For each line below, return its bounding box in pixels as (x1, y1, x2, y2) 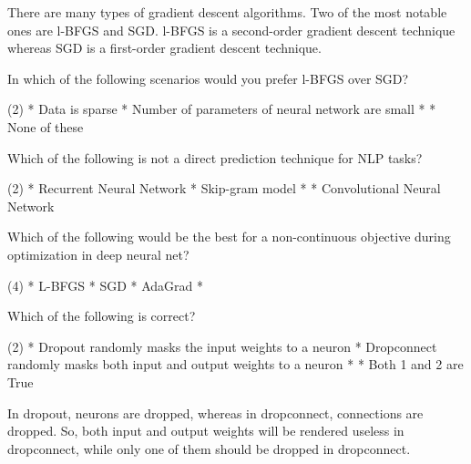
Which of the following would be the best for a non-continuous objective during (7, 227, 451, 246)
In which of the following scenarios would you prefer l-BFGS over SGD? (7, 68, 409, 88)
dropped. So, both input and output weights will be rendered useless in (7, 421, 404, 440)
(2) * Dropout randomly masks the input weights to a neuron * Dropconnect (7, 336, 437, 356)
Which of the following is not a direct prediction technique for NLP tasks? (7, 148, 423, 167)
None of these (7, 117, 84, 136)
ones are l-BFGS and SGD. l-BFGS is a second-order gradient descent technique (7, 20, 456, 39)
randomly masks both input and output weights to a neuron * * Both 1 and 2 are (7, 355, 464, 374)
